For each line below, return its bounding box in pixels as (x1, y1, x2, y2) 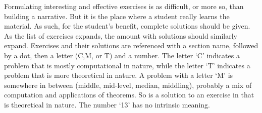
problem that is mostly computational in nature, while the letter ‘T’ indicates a (4, 60, 250, 70)
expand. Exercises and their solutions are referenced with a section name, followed (4, 40, 258, 51)
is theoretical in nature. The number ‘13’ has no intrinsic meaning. (4, 99, 210, 109)
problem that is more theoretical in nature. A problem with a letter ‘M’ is (4, 70, 233, 80)
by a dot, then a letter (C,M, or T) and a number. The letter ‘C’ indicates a (4, 50, 240, 60)
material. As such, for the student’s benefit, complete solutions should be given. (4, 21, 250, 31)
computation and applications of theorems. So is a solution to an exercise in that (4, 89, 254, 100)
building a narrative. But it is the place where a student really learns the (4, 11, 230, 21)
